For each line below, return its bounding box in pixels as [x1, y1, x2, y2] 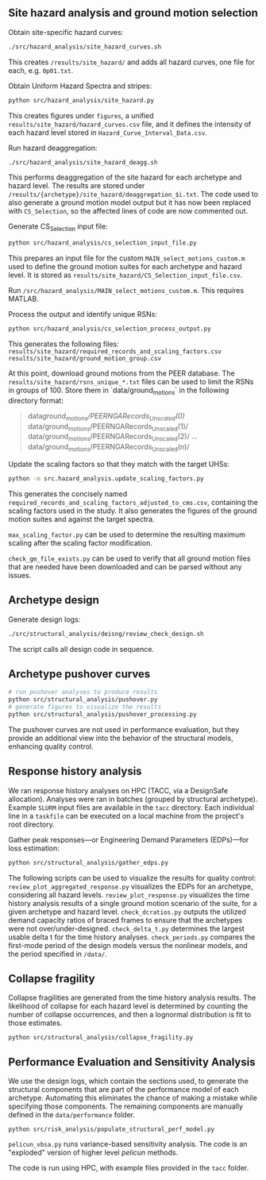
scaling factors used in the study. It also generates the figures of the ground [8, 506, 257, 515]
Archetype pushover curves [8, 667, 151, 681]
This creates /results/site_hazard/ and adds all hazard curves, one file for [8, 57, 256, 67]
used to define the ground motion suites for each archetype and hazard [8, 262, 242, 272]
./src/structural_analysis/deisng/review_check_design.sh [8, 630, 204, 638]
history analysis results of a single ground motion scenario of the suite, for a [8, 898, 257, 908]
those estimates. [8, 1018, 63, 1028]
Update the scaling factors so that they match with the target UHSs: [8, 459, 230, 469]
